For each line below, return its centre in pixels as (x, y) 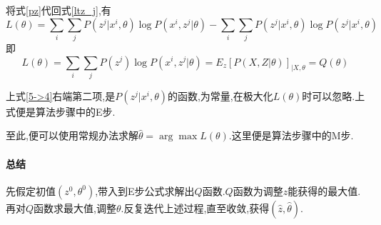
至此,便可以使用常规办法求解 (72, 135)
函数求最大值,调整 (75, 207)
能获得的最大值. (324, 190)
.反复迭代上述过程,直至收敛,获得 (195, 207)
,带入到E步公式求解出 (145, 190)
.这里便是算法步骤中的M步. (291, 135)
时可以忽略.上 (334, 95)
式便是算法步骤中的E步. (61, 111)
